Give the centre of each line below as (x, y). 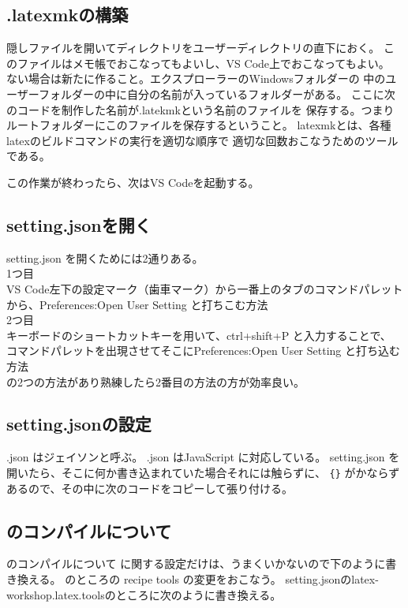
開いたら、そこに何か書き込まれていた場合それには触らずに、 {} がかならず (203, 472)
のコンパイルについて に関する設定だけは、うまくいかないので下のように (196, 563)
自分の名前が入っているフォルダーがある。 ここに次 (261, 93)
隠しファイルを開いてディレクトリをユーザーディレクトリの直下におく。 (193, 48)
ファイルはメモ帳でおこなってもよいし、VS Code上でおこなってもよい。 (203, 63)
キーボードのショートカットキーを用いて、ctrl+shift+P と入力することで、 (199, 335)
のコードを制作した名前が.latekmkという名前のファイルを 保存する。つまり (200, 109)
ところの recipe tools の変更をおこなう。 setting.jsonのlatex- (227, 578)
